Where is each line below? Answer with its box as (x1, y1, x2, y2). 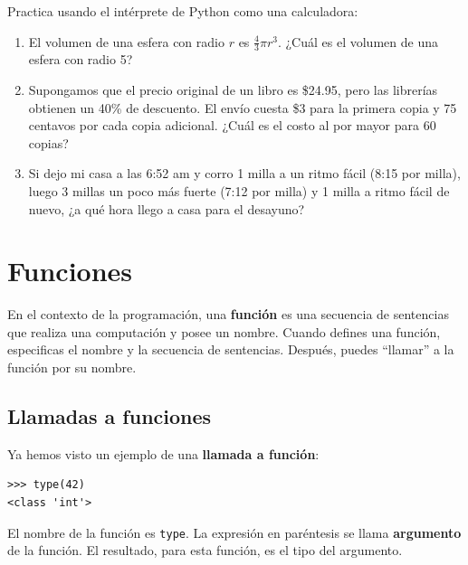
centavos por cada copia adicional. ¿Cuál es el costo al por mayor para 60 (28, 116, 436, 135)
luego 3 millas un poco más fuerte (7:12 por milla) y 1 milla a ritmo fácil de (28, 181, 450, 200)
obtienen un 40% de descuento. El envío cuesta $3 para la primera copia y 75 (28, 98, 457, 117)
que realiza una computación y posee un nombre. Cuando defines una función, (7, 322, 441, 341)
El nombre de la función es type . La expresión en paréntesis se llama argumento (7, 523, 462, 541)
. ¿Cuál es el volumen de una (277, 32, 438, 51)
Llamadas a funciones (7, 402, 212, 430)
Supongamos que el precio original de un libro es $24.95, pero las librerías (28, 80, 438, 99)
